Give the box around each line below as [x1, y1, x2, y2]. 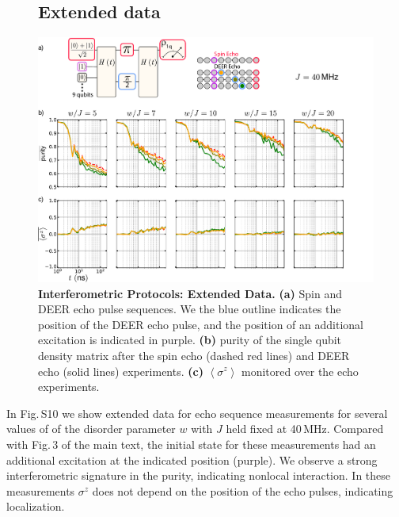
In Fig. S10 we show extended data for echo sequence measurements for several [6, 404, 388, 421]
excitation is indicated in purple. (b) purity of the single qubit [38, 331, 342, 348]
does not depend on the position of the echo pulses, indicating [92, 482, 393, 499]
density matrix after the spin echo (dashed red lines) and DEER [38, 347, 350, 363]
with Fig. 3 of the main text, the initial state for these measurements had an [6, 435, 376, 452]
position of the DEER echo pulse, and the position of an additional [38, 316, 363, 332]
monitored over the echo [241, 362, 359, 379]
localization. [6, 498, 65, 515]
